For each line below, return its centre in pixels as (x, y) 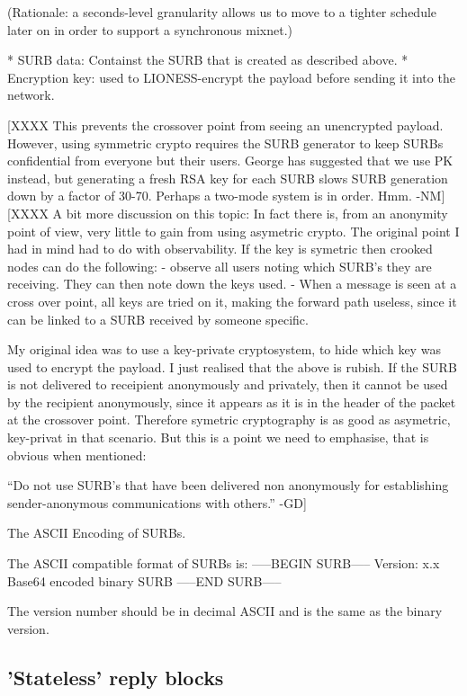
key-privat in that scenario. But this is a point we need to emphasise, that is (218, 437)
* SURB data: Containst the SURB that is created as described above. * (208, 60)
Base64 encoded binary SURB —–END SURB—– (144, 580)
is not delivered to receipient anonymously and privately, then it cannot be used (228, 384)
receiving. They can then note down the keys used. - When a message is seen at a (232, 284)
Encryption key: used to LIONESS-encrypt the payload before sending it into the (231, 77)
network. (31, 95)
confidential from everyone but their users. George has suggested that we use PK (230, 161)
